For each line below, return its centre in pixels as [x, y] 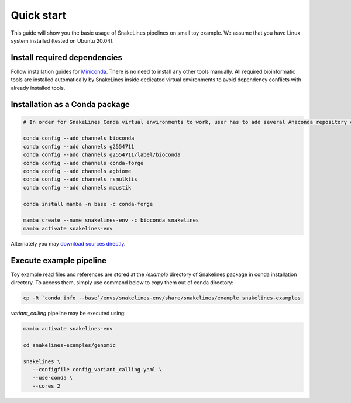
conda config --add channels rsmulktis [80, 179]
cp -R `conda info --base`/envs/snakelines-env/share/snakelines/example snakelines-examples [162, 298]
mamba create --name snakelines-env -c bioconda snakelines [111, 220]
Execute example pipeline [59, 260]
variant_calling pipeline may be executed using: [68, 313]
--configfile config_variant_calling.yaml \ [97, 369]
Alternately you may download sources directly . [68, 243]
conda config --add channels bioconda [79, 138]
